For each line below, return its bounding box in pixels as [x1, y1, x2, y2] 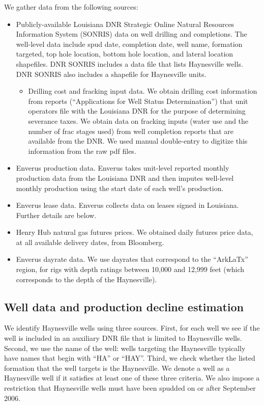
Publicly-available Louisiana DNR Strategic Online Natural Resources [16, 18, 234, 29]
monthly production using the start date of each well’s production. [16, 182, 224, 193]
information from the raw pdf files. [28, 145, 136, 156]
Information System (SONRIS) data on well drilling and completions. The [16, 29, 247, 39]
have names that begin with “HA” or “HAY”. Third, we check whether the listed [4, 353, 255, 363]
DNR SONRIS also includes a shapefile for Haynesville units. [16, 68, 207, 79]
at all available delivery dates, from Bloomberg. [16, 236, 164, 247]
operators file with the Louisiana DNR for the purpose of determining [28, 105, 246, 116]
